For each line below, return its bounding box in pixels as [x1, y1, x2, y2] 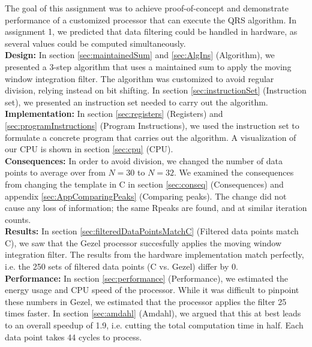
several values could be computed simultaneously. [5, 37, 186, 49]
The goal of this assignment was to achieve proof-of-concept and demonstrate [5, 2, 289, 14]
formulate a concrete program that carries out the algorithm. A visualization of [5, 131, 296, 143]
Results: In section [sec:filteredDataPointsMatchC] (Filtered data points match [5, 225, 299, 237]
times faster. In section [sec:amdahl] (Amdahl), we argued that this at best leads [5, 307, 301, 319]
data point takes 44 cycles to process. [5, 330, 142, 343]
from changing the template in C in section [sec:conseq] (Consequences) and [5, 177, 284, 190]
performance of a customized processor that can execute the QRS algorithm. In [5, 13, 296, 26]
